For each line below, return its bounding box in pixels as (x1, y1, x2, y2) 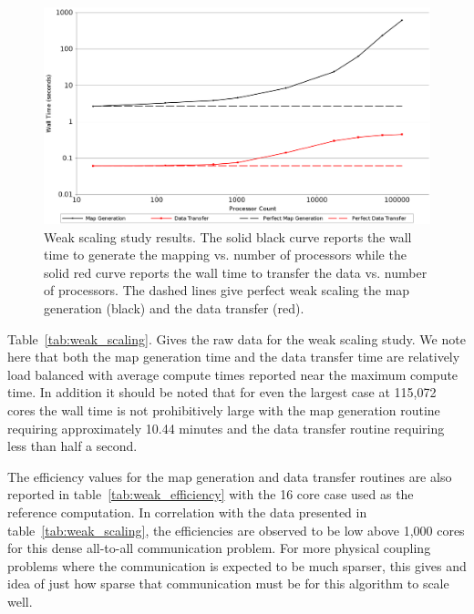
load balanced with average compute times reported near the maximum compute (7, 364, 459, 384)
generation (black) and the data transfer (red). (44, 299, 304, 318)
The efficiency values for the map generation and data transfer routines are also (7, 466, 452, 486)
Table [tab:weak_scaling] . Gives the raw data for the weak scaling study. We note (7, 329, 466, 348)
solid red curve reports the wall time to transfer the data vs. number (44, 262, 428, 281)
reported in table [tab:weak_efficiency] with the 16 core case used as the (7, 485, 414, 504)
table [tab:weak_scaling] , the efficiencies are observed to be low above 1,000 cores (7, 520, 465, 539)
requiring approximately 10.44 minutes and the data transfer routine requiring (7, 418, 445, 437)
